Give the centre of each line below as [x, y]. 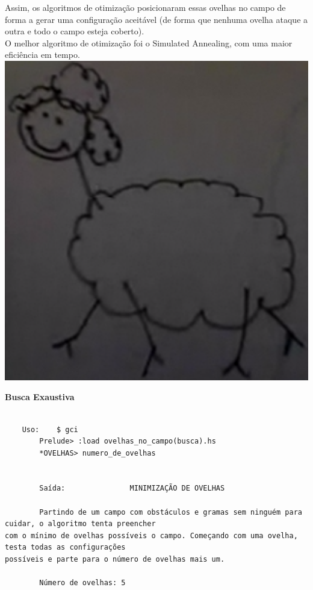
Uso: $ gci [50, 429]
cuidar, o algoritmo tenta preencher [80, 524]
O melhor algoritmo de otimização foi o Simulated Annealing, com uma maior [149, 42]
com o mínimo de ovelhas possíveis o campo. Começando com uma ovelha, [151, 535]
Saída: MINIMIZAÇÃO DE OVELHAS [132, 488]
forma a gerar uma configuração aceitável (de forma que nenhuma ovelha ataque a [156, 19]
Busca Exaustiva [40, 397]
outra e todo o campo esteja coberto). [75, 31]
